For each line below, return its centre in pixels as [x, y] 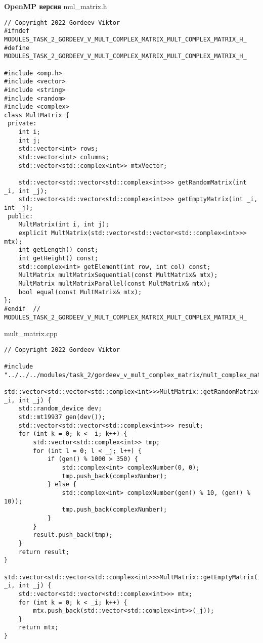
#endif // [22, 309]
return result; [44, 552]
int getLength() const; [58, 250]
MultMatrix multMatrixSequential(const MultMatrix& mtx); [118, 275]
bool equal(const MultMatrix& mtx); [80, 292]
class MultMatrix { [37, 115]
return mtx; [38, 628]
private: [22, 124]
